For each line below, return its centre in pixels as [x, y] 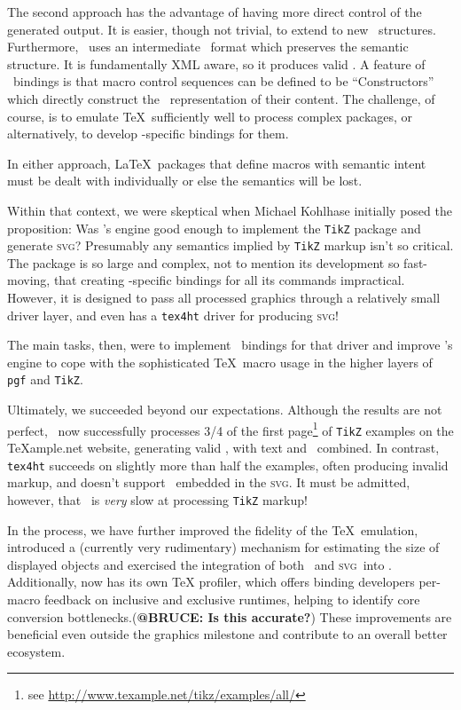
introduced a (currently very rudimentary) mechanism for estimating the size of [223, 547]
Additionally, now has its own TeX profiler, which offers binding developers [211, 582]
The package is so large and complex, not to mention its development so [203, 262]
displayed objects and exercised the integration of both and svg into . [199, 564]
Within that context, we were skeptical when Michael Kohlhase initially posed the [230, 210]
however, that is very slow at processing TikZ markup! [157, 499]
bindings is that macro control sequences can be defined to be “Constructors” [223, 81]
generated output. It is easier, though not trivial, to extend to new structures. [222, 29]
